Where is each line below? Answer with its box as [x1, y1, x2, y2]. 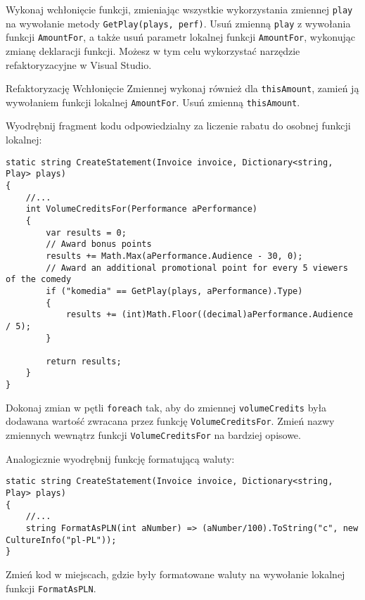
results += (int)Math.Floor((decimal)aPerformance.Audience [65, 309, 353, 320]
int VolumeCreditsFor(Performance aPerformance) [25, 204, 257, 215]
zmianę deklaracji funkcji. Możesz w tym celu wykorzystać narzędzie [6, 43, 300, 58]
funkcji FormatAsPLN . [6, 580, 96, 595]
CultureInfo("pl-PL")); [6, 535, 117, 545]
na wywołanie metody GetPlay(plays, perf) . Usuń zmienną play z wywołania [6, 15, 351, 30]
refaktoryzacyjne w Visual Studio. [6, 57, 152, 72]
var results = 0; [46, 227, 127, 238]
